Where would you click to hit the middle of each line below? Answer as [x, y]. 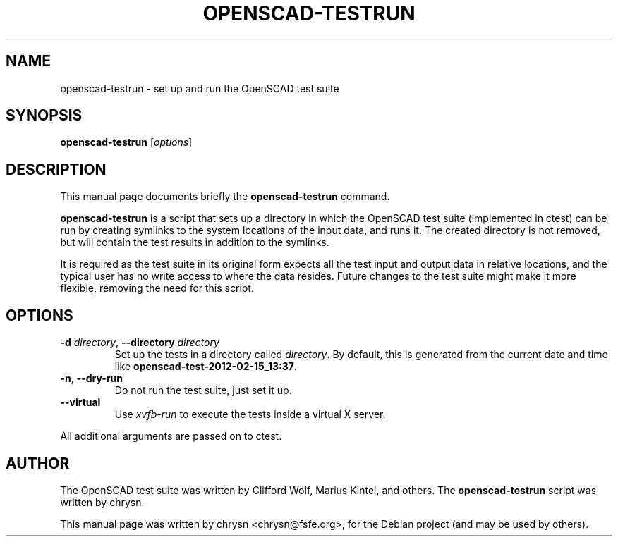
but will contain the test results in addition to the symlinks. [195, 242]
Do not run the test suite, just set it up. [203, 390]
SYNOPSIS [44, 116]
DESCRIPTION [56, 169]
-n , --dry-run [92, 378]
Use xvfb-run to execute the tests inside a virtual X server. [250, 414]
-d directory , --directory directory [140, 343]
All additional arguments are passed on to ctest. [171, 436]
